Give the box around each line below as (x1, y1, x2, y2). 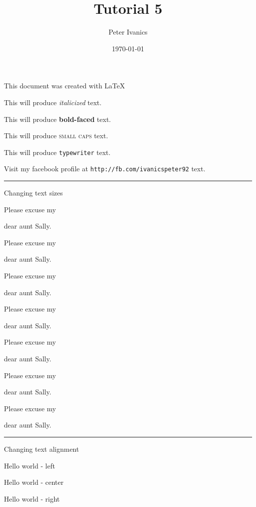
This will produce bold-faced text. (4, 114, 111, 124)
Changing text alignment (4, 443, 79, 454)
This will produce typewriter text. (4, 147, 111, 157)
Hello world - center (4, 477, 64, 487)
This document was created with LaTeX (4, 80, 125, 91)
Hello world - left (4, 460, 55, 470)
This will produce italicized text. (4, 97, 102, 107)
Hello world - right (4, 493, 60, 504)
